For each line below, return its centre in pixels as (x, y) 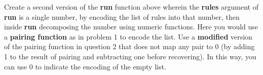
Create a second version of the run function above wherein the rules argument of (131, 7)
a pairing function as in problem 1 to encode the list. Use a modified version (128, 36)
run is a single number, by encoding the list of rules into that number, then (122, 16)
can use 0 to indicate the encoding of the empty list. (85, 66)
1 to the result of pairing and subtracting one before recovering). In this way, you (130, 56)
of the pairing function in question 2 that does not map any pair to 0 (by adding (129, 46)
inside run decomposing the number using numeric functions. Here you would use (131, 27)
